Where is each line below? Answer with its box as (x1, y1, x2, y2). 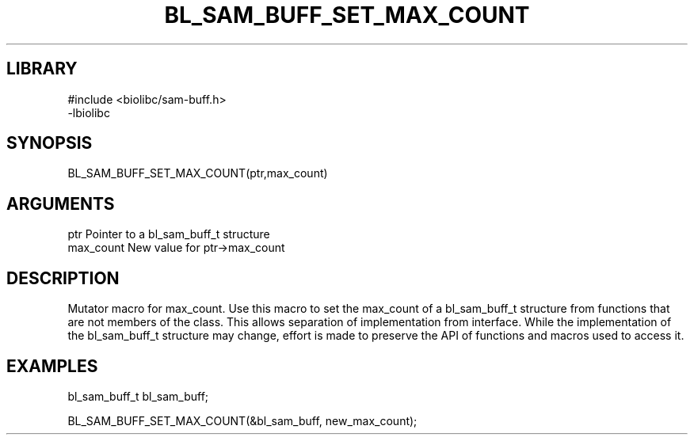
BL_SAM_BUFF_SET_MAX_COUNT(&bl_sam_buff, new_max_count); (67, 413, 418, 428)
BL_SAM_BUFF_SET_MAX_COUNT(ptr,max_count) (67, 166, 328, 181)
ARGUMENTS (6, 193, 115, 214)
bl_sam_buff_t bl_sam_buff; (67, 389, 209, 403)
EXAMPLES (6, 355, 98, 376)
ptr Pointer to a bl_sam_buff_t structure (67, 227, 270, 241)
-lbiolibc (67, 105, 110, 120)
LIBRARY (6, 59, 78, 79)
